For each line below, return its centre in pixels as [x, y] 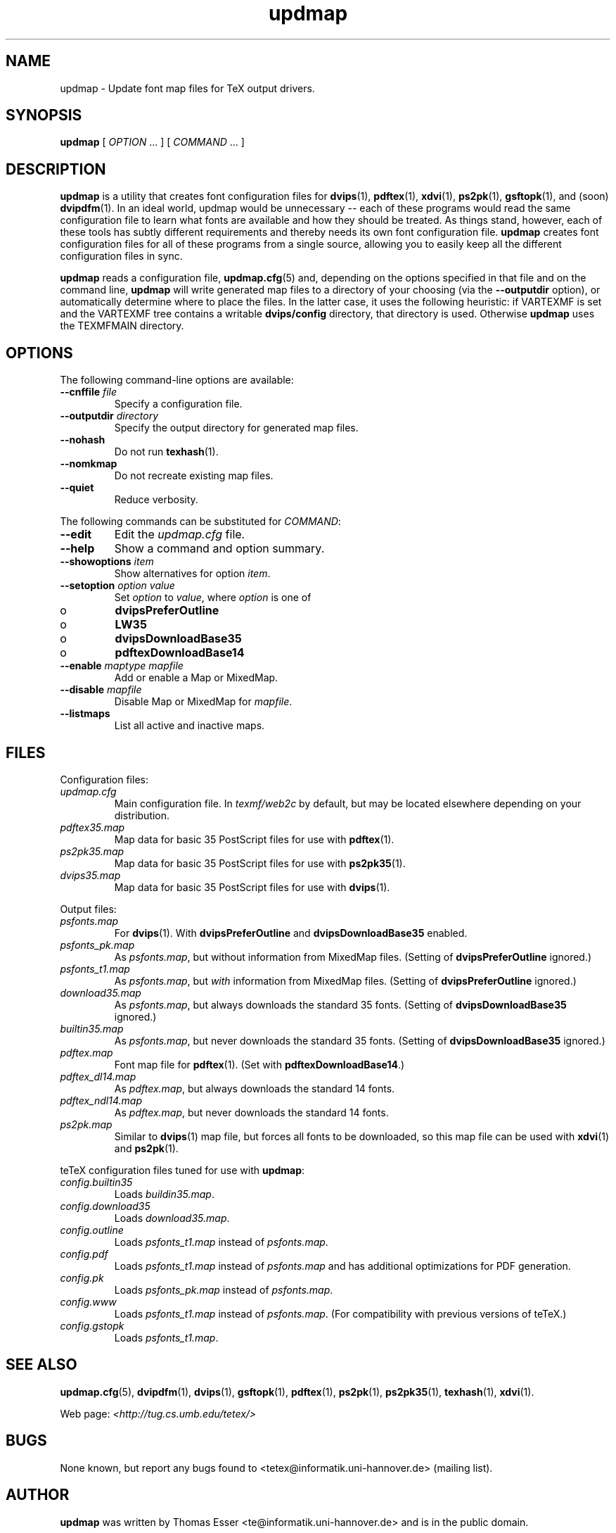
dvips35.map [90, 875]
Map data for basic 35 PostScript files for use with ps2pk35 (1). [260, 863]
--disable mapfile [101, 690]
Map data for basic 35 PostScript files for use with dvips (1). [252, 887]
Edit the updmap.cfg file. [180, 535]
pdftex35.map [92, 827]
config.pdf [84, 1254]
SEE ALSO [41, 1365]
